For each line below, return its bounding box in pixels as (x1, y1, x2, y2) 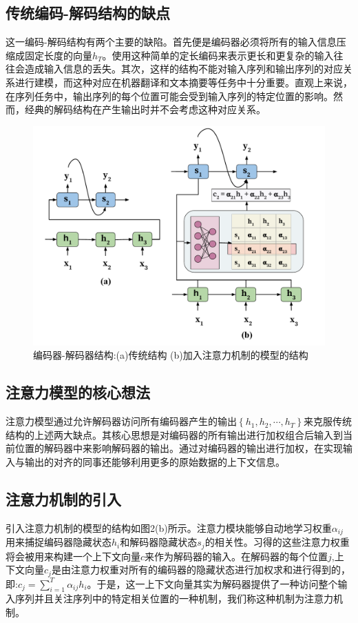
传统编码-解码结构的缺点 (6, 2, 171, 23)
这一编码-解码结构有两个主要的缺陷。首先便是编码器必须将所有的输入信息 (6, 34, 337, 49)
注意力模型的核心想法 (6, 382, 150, 403)
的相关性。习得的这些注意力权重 (204, 535, 350, 549)
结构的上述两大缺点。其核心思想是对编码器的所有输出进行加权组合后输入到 (6, 427, 343, 442)
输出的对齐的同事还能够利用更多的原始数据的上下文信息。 (24, 454, 285, 468)
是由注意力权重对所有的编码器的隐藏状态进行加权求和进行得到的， (51, 562, 350, 577)
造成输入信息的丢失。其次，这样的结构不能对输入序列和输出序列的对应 (24, 61, 343, 76)
